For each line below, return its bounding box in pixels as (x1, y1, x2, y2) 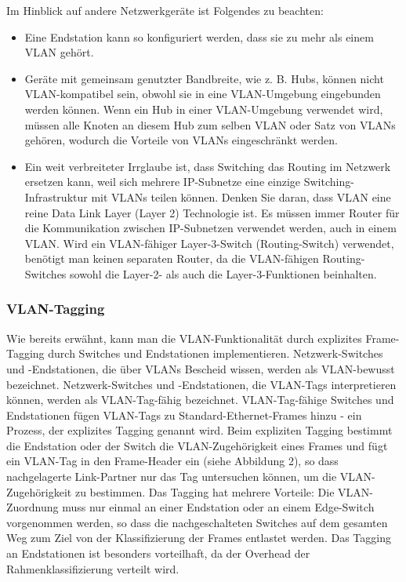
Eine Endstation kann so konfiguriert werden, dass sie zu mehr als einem (24, 28, 374, 45)
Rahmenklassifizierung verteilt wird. (6, 560, 179, 577)
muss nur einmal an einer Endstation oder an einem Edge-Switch (62, 499, 375, 515)
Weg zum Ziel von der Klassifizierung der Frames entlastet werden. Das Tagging (6, 529, 391, 546)
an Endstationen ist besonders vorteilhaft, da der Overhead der (6, 545, 310, 562)
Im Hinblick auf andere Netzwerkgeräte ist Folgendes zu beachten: (6, 2, 324, 18)
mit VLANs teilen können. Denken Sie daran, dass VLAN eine (91, 188, 391, 205)
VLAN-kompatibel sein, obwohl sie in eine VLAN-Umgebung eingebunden (24, 85, 381, 102)
